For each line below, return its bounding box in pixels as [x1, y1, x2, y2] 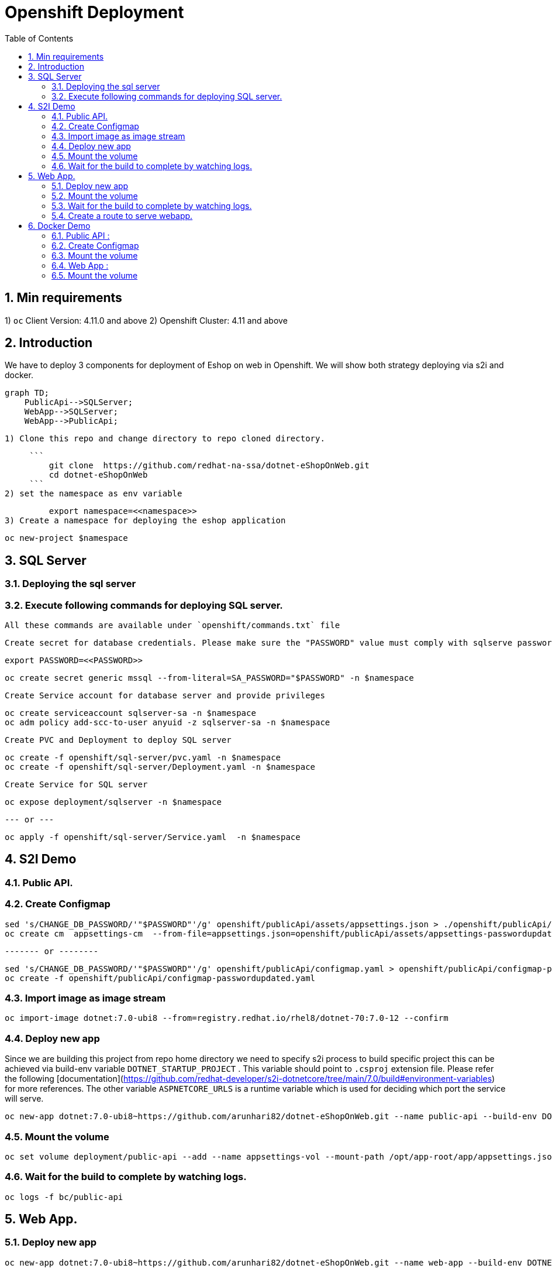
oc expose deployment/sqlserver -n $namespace [5, 797, 222, 807]
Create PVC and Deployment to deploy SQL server [5, 735, 232, 745]
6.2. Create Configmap [51, 240, 139, 251]
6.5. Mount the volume [51, 270, 138, 280]
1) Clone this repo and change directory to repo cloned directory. [5, 434, 325, 444]
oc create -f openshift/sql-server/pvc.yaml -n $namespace [5, 753, 281, 763]
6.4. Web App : [51, 260, 109, 270]
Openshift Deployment [5, 2, 184, 22]
